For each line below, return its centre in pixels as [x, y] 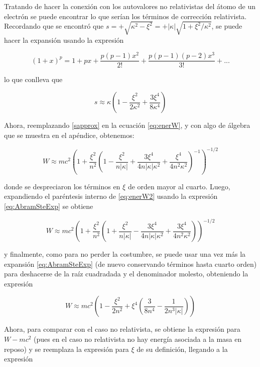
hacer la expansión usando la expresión [64, 40]
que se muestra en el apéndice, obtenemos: [69, 135]
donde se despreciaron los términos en [62, 186]
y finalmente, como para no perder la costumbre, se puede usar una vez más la [125, 254]
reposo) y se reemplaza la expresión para [67, 349]
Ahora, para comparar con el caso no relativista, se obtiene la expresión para [122, 329]
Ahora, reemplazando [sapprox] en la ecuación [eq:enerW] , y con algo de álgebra [127, 125]
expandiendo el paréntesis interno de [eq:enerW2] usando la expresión [111, 196]
